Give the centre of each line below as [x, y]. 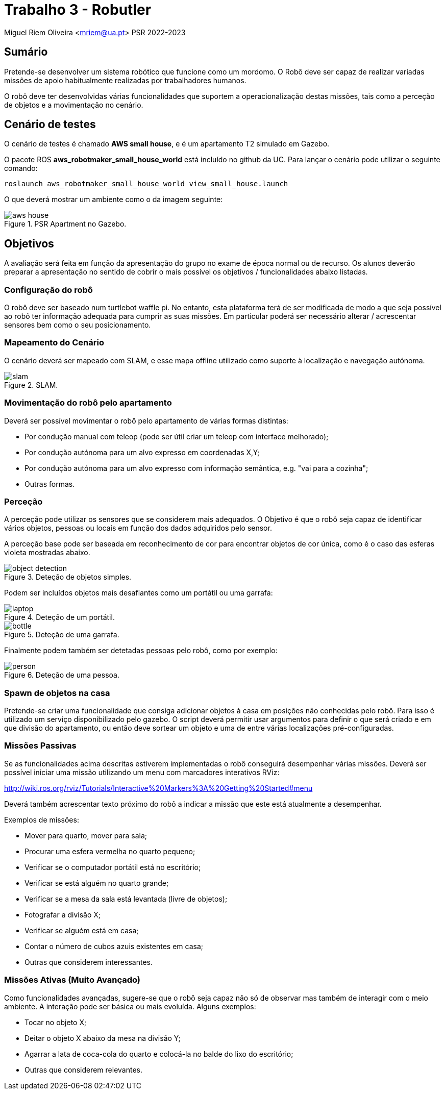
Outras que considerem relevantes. [83, 1070]
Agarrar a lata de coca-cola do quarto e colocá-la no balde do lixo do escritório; [159, 1054]
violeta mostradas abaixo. [47, 553]
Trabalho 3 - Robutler [78, 10]
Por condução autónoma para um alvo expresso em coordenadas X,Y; [142, 452]
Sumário [26, 52]
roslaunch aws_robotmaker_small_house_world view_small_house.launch [146, 184]
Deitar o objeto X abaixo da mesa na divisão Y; [103, 1038]
